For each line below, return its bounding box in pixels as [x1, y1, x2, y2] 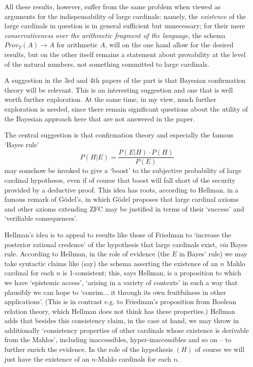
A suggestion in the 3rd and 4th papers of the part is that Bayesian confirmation [4, 75, 246, 85]
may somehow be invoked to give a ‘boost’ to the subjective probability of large [4, 165, 242, 175]
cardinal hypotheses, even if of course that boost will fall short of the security [4, 174, 235, 185]
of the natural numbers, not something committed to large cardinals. [4, 58, 210, 69]
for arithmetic [56, 39, 98, 50]
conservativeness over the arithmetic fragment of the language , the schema [4, 30, 226, 40]
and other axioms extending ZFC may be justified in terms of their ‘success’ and [4, 203, 244, 213]
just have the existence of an [4, 353, 90, 364]
